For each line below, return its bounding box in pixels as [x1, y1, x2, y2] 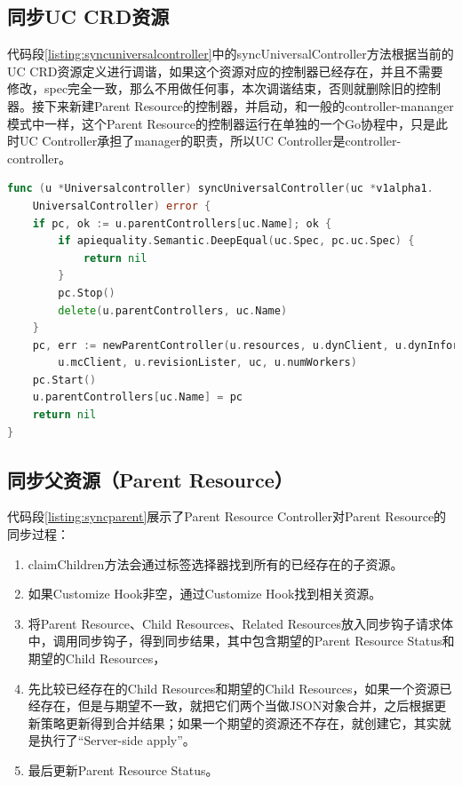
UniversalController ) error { [32, 199, 211, 212]
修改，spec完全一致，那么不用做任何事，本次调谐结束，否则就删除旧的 [7, 79, 417, 98]
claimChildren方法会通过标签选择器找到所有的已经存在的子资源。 [28, 554, 403, 573]
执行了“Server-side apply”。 [40, 731, 195, 749]
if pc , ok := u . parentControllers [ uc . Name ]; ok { [32, 217, 332, 230]
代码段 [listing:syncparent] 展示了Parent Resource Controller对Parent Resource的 [7, 507, 447, 526]
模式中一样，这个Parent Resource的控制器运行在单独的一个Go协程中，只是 [7, 114, 436, 132]
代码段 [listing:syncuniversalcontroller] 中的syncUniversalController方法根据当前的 [7, 44, 454, 63]
